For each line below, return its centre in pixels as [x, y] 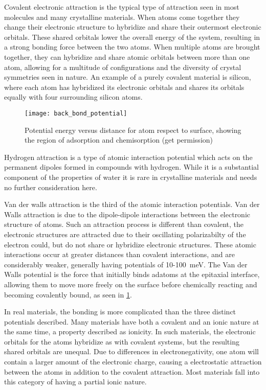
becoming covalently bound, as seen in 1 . [68, 294]
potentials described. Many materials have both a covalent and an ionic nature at [132, 321]
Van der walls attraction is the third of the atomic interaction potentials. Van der [132, 204]
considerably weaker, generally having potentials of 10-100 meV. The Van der [126, 264]
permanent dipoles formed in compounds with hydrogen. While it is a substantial [131, 167]
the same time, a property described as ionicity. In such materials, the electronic [130, 331]
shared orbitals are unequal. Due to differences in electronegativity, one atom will [132, 351]
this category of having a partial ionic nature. [75, 382]
